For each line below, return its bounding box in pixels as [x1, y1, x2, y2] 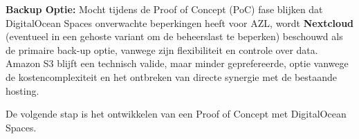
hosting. [6, 83, 39, 98]
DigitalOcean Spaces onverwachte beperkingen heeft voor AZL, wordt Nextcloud [6, 15, 354, 30]
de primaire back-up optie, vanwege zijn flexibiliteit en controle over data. [6, 42, 318, 57]
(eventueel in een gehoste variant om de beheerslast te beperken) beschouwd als [6, 29, 343, 44]
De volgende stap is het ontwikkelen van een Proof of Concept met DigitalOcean [6, 106, 347, 121]
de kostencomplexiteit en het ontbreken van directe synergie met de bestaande [6, 69, 338, 84]
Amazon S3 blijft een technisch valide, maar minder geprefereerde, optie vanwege [6, 56, 349, 71]
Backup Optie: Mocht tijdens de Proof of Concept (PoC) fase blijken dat [6, 2, 323, 16]
